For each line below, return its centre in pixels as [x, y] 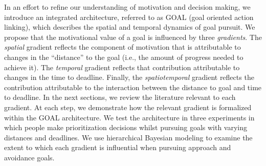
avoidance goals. [29, 157]
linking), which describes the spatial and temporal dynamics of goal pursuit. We [130, 27]
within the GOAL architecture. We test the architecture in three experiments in [129, 117]
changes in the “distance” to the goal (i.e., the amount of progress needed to [124, 57]
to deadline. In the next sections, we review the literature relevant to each [120, 97]
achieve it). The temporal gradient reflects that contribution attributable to [122, 67]
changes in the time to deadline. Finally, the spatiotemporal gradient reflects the [129, 77]
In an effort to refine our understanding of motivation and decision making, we [127, 7]
